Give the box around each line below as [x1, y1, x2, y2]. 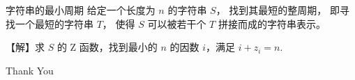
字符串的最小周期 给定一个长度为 [6, 3, 156, 17]
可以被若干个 [147, 16, 206, 31]
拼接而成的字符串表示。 [218, 16, 326, 31]
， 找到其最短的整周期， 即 [216, 3, 340, 17]
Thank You [6, 63, 54, 77]
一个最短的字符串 [15, 16, 93, 31]
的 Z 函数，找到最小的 [56, 40, 158, 54]
